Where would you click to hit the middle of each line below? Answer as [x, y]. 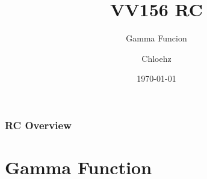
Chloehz [156, 58]
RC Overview [38, 125]
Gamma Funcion [156, 38]
